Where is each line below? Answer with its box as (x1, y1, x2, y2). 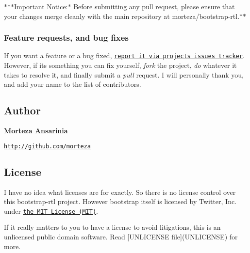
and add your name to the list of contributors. (4, 79, 141, 89)
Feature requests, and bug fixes (4, 32, 129, 44)
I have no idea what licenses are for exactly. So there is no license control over (4, 187, 236, 197)
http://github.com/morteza (4, 142, 91, 150)
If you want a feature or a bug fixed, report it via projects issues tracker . (4, 50, 245, 61)
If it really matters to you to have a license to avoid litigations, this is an (4, 222, 221, 232)
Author (4, 103, 41, 118)
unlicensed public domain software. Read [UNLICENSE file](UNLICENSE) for (4, 231, 238, 241)
